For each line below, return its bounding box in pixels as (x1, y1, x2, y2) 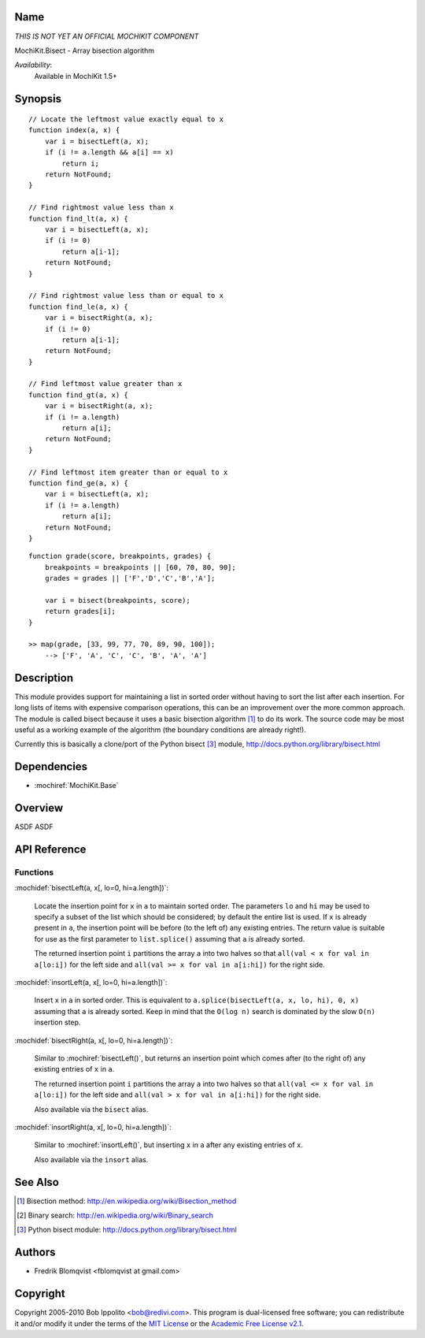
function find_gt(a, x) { (28, 390, 129, 400)
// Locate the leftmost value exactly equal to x (28, 115, 224, 124)
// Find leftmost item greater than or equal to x (28, 467, 228, 477)
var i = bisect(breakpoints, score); (44, 596, 190, 604)
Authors (14, 1246, 56, 1259)
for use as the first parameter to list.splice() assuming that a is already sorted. (34, 934, 305, 943)
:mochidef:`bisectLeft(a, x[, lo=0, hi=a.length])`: (14, 883, 169, 893)
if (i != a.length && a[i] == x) (44, 148, 175, 157)
